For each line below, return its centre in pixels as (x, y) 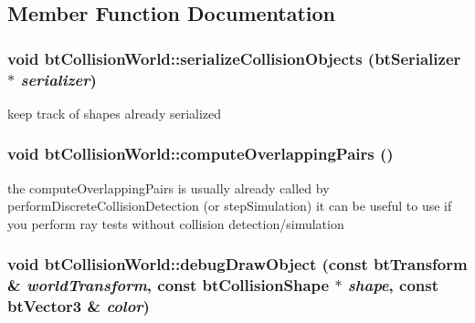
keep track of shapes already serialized (115, 113)
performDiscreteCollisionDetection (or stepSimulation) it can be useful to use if (230, 206)
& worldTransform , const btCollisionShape (169, 285)
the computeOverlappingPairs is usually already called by (169, 188)
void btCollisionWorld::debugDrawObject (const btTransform (237, 264)
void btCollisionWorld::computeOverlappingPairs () (201, 154)
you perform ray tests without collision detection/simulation (176, 223)
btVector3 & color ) (79, 306)
